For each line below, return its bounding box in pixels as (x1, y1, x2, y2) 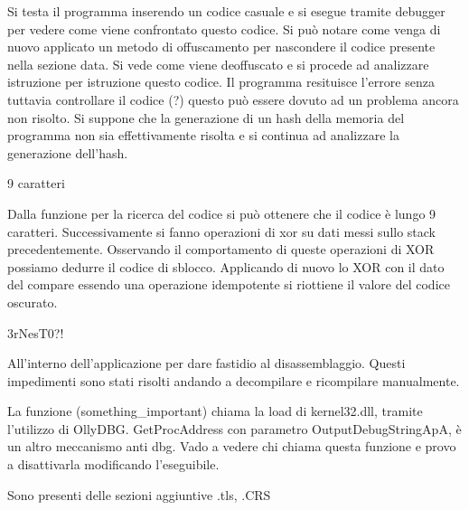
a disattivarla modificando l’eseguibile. (7, 455, 220, 474)
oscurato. (7, 292, 58, 311)
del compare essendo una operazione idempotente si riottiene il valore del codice (7, 275, 450, 294)
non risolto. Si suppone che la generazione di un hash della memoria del (7, 108, 405, 127)
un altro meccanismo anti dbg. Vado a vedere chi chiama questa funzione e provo (7, 437, 456, 456)
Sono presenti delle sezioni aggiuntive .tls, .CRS (7, 485, 271, 504)
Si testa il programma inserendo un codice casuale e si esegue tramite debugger (7, 2, 446, 20)
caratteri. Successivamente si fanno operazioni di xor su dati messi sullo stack (7, 222, 436, 241)
